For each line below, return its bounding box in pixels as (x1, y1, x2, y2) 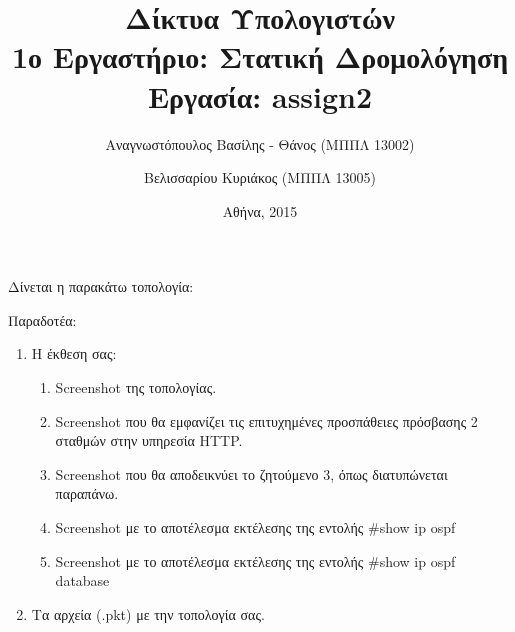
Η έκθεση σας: (31, 343, 117, 364)
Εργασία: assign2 (147, 75, 373, 116)
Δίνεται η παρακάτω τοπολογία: (8, 276, 194, 297)
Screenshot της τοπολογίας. (55, 377, 217, 398)
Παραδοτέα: (8, 309, 77, 330)
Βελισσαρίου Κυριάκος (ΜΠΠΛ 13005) (144, 167, 376, 188)
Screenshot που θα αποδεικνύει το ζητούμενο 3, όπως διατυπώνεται (55, 463, 448, 484)
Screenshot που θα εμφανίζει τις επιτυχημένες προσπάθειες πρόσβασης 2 (55, 410, 478, 431)
